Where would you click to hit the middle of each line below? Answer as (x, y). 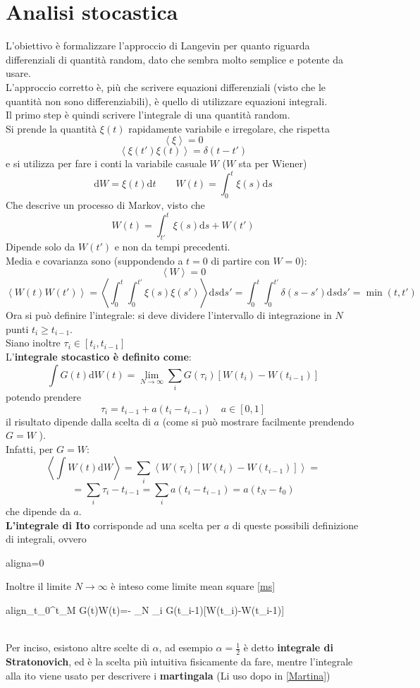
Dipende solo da (41, 247)
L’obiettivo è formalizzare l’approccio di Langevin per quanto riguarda (158, 46)
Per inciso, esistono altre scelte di (78, 647)
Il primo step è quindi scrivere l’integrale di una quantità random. (148, 115)
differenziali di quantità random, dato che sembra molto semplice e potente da (174, 59)
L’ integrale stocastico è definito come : (99, 357)
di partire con (240, 260)
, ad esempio (186, 647)
